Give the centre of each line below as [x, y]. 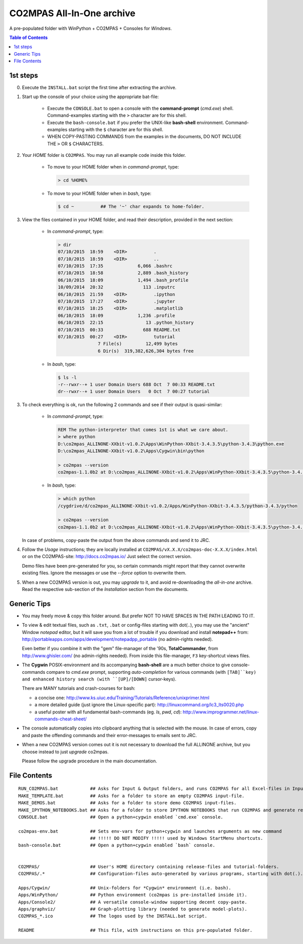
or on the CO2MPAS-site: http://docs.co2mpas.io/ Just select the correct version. [107, 556]
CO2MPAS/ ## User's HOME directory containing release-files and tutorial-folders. [149, 867]
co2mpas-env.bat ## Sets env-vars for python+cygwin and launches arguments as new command [150, 831]
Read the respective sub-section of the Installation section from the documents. [105, 589]
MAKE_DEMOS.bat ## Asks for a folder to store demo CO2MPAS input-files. [128, 803]
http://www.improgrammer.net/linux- [221, 712]
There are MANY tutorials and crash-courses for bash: [79, 689]
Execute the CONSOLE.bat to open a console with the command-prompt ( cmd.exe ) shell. [140, 108]
